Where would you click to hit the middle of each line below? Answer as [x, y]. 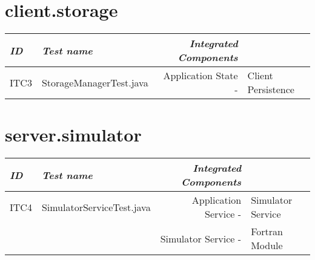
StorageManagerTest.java [95, 82]
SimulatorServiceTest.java [96, 207]
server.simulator [73, 135]
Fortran [267, 232]
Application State [201, 76]
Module [267, 245]
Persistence [271, 89]
